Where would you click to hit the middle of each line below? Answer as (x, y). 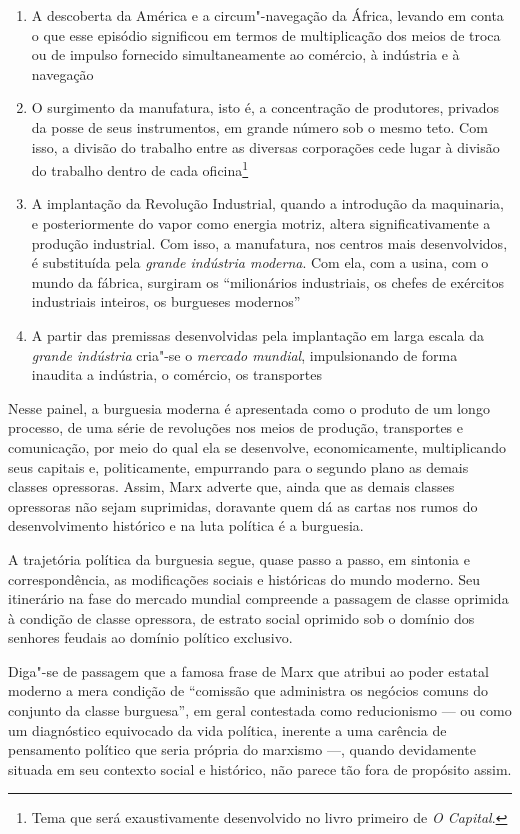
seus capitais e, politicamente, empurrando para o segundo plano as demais (238, 466)
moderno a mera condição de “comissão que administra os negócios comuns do (248, 690)
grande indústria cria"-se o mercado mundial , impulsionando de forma (244, 354)
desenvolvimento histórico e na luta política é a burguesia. (186, 525)
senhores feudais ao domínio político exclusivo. (150, 637)
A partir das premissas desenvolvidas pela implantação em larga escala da (257, 334)
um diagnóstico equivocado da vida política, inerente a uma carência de (227, 729)
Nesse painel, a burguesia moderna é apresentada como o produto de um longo (249, 407)
